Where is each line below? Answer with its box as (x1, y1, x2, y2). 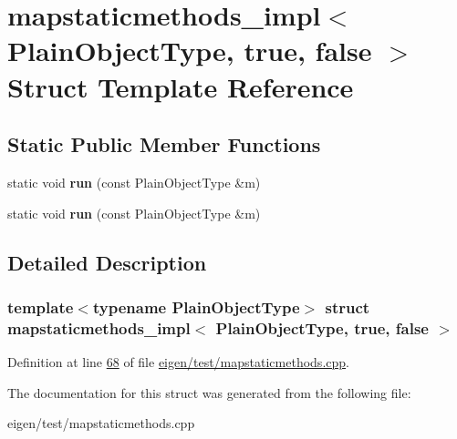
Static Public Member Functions (7, 130, 321, 158)
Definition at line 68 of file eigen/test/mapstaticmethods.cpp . (7, 352, 349, 372)
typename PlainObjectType (92, 295, 300, 318)
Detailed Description (7, 248, 207, 276)
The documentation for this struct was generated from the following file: (7, 383, 411, 402)
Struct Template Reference (7, 67, 354, 105)
